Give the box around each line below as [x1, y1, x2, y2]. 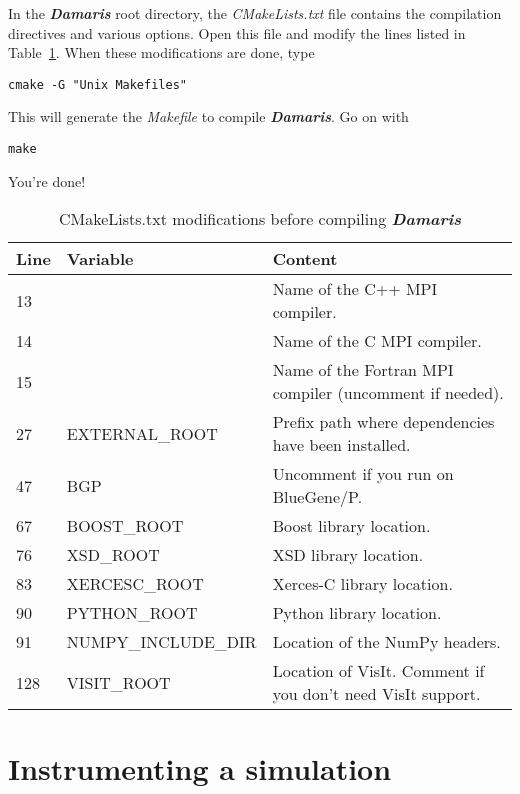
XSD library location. [272, 543, 424, 567]
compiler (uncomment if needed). [272, 381, 504, 405]
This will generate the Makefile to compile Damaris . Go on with [8, 106, 409, 127]
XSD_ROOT [66, 543, 160, 567]
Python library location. [272, 601, 442, 625]
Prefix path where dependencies [272, 410, 495, 434]
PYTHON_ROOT [66, 601, 198, 625]
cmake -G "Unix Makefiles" [8, 77, 187, 92]
